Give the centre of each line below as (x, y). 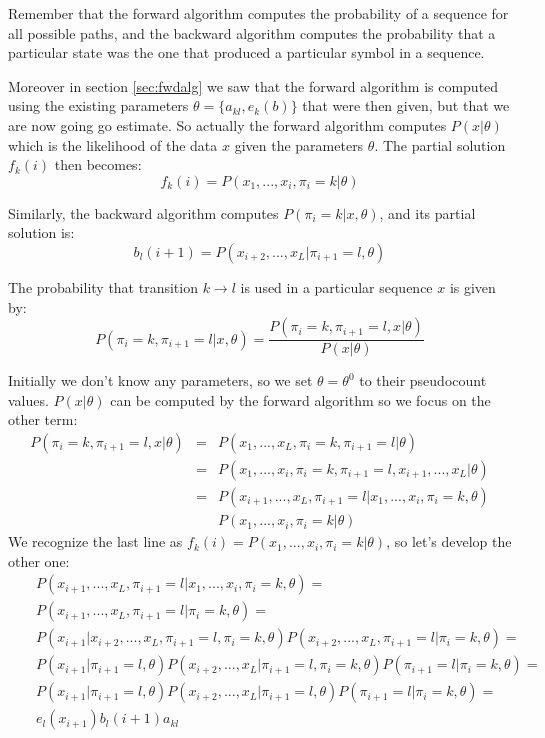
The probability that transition (103, 286)
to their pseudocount (423, 380)
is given (472, 286)
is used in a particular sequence (336, 286)
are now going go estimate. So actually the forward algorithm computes (227, 124)
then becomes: (98, 164)
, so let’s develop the (449, 541)
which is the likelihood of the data (113, 144)
